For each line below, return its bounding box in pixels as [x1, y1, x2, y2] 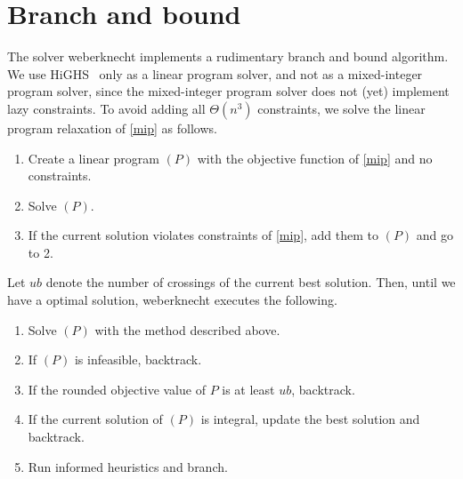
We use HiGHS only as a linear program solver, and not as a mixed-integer [7, 64, 423, 83]
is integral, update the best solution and [200, 410, 420, 428]
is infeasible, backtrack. [74, 350, 202, 369]
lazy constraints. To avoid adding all [7, 99, 206, 117]
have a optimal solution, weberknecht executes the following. [7, 291, 337, 309]
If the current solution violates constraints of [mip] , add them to [28, 226, 379, 244]
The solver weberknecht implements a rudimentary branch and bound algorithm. [7, 47, 449, 66]
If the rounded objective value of [28, 379, 206, 398]
